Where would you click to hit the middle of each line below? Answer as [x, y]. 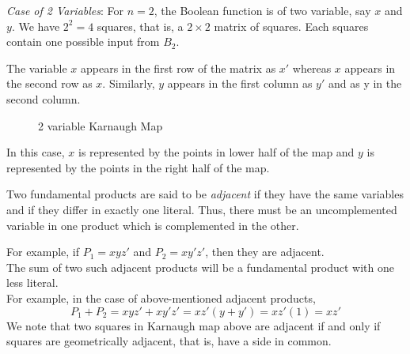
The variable [37, 68]
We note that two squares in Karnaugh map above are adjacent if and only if [194, 325]
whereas [312, 68]
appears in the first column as [240, 83]
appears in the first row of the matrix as [178, 68]
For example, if [43, 252]
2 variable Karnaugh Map [101, 125]
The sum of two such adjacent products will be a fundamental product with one [200, 267]
